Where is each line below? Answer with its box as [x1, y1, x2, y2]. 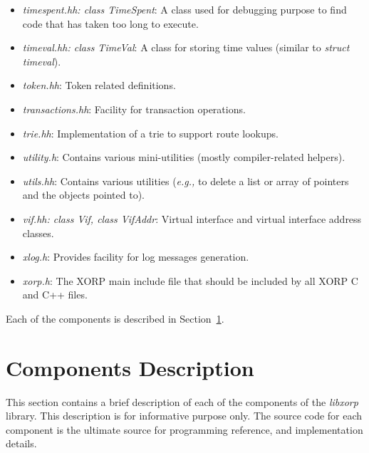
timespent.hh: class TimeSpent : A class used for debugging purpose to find [22, 2, 347, 16]
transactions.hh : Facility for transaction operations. [22, 101, 246, 116]
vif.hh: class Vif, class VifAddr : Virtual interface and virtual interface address [22, 211, 362, 226]
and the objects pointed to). [22, 187, 145, 202]
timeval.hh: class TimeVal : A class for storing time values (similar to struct [22, 40, 350, 55]
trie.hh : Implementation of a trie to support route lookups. [22, 125, 279, 140]
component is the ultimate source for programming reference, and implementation [6, 422, 363, 437]
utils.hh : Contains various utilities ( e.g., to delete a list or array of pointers [22, 173, 349, 188]
